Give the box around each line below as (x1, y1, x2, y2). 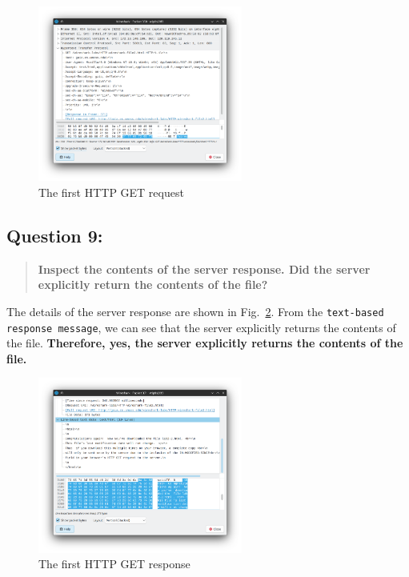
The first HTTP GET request (38, 183, 184, 200)
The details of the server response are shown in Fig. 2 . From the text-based (6, 303, 384, 319)
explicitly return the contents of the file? (38, 276, 268, 293)
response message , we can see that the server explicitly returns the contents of (6, 319, 396, 335)
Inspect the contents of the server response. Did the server (38, 260, 371, 277)
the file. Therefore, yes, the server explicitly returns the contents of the (6, 335, 403, 351)
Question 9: (6, 222, 103, 247)
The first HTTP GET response (38, 555, 190, 572)
